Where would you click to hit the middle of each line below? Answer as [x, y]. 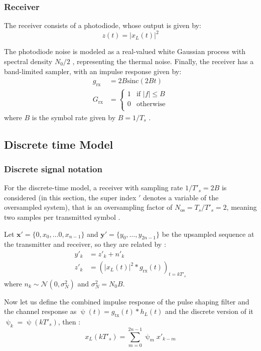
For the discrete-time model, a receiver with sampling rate [94, 188]
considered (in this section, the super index [70, 197]
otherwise [151, 104]
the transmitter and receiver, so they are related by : [85, 244]
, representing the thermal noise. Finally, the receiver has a [163, 61]
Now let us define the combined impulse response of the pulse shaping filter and [127, 301]
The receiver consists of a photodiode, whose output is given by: [103, 25]
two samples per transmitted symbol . [62, 217]
